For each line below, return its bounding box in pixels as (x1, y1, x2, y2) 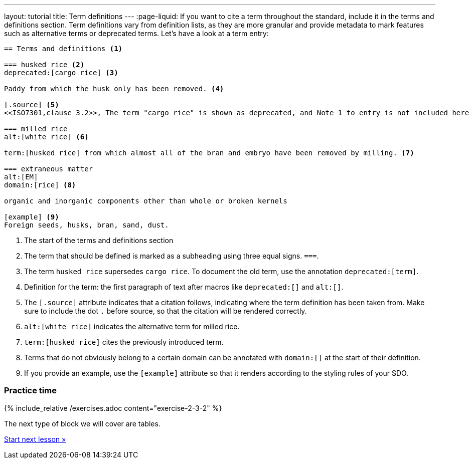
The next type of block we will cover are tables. (4, 419, 161, 428)
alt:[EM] (4, 173, 38, 181)
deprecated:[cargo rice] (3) (4, 69, 118, 77)
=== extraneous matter (4, 165, 93, 173)
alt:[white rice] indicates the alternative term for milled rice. (24, 322, 240, 331)
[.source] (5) (4, 101, 59, 109)
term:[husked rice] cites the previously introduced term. (24, 338, 224, 346)
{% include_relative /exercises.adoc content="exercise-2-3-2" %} (4, 403, 222, 412)
